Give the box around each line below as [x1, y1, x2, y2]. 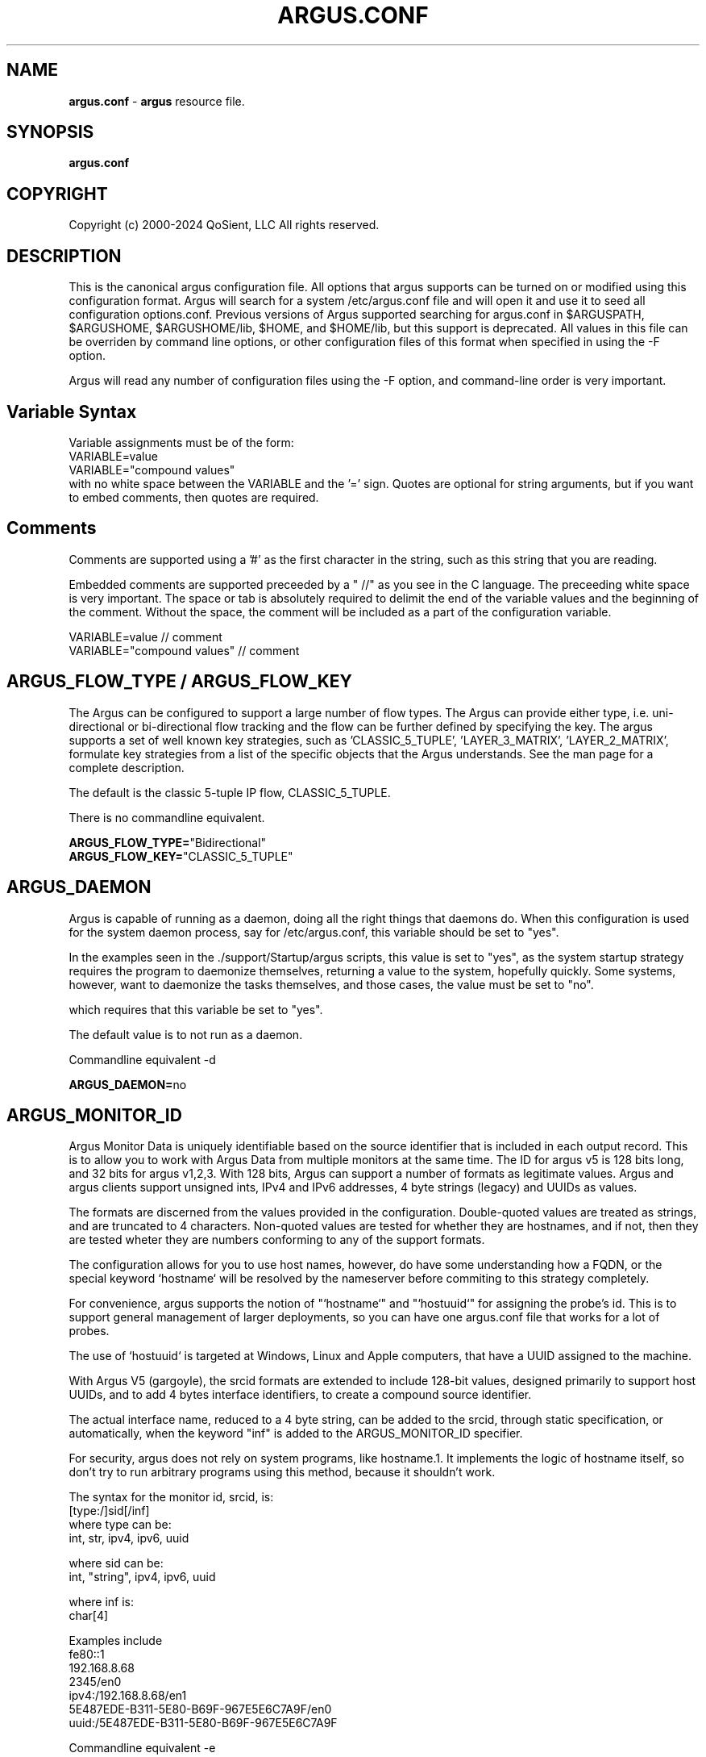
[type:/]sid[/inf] [69, 1504, 150, 1518]
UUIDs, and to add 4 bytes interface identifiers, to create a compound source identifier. [69, 1388, 532, 1402]
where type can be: [69, 1517, 172, 1532]
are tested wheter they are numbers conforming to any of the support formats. [69, 1233, 485, 1247]
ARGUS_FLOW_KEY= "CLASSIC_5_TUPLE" [69, 849, 293, 863]
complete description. [69, 760, 185, 774]
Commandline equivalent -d [69, 1052, 216, 1066]
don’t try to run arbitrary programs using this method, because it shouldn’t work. [69, 1465, 496, 1479]
